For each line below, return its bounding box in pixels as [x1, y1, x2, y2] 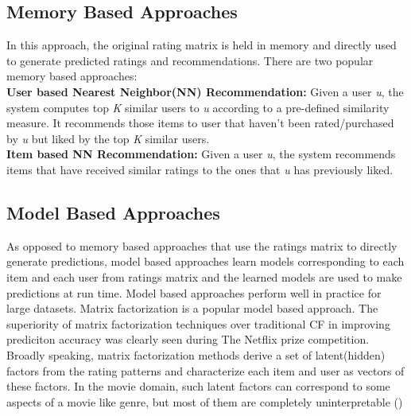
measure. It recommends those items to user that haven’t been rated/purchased [6, 115, 394, 131]
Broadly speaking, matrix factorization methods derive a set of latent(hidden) [6, 346, 386, 363]
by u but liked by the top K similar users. [6, 130, 210, 146]
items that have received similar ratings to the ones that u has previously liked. [6, 161, 394, 177]
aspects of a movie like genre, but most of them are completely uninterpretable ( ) [6, 393, 403, 410]
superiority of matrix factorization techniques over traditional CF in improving [6, 315, 390, 332]
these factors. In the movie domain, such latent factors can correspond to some [6, 378, 390, 395]
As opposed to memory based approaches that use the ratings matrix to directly [6, 237, 397, 254]
